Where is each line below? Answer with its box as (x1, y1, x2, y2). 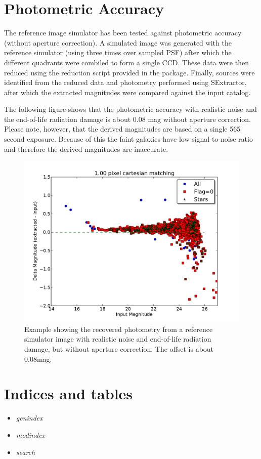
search (16, 446, 35, 457)
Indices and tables (4, 383, 133, 404)
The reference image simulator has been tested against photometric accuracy (4, 27, 242, 38)
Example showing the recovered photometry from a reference (24, 323, 213, 334)
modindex (16, 429, 46, 440)
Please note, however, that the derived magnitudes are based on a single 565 (4, 123, 241, 134)
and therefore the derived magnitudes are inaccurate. (4, 143, 168, 154)
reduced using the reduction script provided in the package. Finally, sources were (4, 67, 255, 77)
